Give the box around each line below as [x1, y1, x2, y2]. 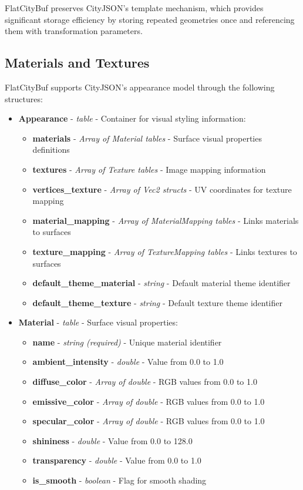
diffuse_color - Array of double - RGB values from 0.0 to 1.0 [32, 375, 257, 388]
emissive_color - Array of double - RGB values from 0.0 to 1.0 [32, 395, 265, 407]
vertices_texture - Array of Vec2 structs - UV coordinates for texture [32, 183, 292, 195]
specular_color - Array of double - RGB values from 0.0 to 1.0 [32, 415, 265, 427]
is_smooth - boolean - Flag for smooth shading [32, 474, 207, 486]
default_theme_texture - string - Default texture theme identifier [32, 296, 282, 308]
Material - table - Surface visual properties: [18, 316, 178, 328]
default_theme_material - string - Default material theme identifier [32, 277, 291, 289]
